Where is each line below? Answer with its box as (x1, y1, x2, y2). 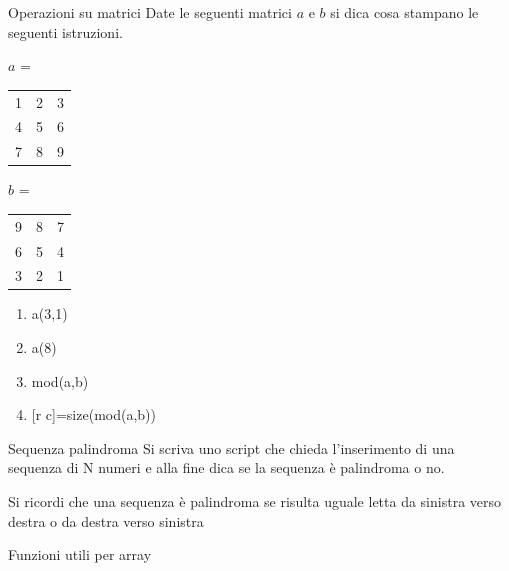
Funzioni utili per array (8, 544, 152, 565)
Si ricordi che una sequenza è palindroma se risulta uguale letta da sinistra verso (8, 491, 502, 511)
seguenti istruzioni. (8, 21, 123, 42)
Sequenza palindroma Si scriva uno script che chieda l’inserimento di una (8, 437, 455, 458)
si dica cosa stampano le (330, 2, 479, 22)
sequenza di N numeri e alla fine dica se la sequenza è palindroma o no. (8, 457, 445, 478)
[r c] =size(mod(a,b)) (31, 404, 156, 425)
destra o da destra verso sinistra (8, 510, 204, 531)
